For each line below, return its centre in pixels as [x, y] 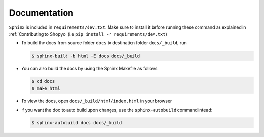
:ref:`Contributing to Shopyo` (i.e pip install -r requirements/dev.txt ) [88, 34]
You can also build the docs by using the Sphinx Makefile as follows [89, 69]
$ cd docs [43, 81]
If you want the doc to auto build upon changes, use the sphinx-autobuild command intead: [117, 110]
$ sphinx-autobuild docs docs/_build [77, 123]
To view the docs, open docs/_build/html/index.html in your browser [97, 101]
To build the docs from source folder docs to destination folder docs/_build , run [104, 43]
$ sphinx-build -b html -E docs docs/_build [86, 56]
